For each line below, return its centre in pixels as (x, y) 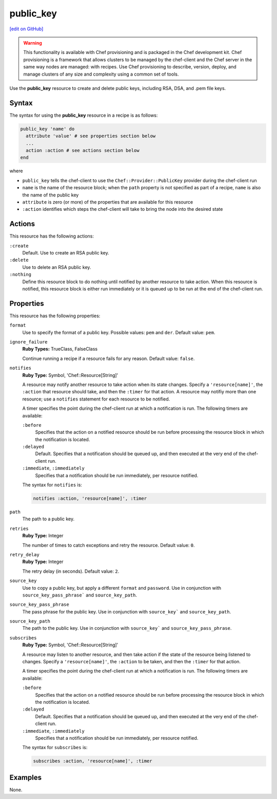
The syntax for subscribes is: (55, 748)
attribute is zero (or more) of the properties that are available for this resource (108, 202)
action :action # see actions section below (83, 150)
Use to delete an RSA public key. (57, 267)
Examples (26, 777)
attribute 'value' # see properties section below (91, 136)
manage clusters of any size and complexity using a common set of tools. (101, 74)
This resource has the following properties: (55, 316)
